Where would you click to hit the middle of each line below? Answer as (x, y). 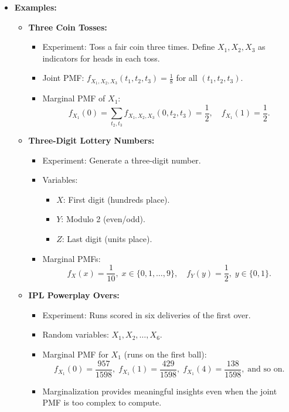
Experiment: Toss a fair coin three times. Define (129, 47)
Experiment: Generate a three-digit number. (122, 160)
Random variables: (76, 334)
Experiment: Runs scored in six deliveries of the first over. (147, 314)
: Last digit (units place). (107, 239)
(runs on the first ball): (165, 354)
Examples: (35, 7)
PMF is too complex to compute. (102, 402)
